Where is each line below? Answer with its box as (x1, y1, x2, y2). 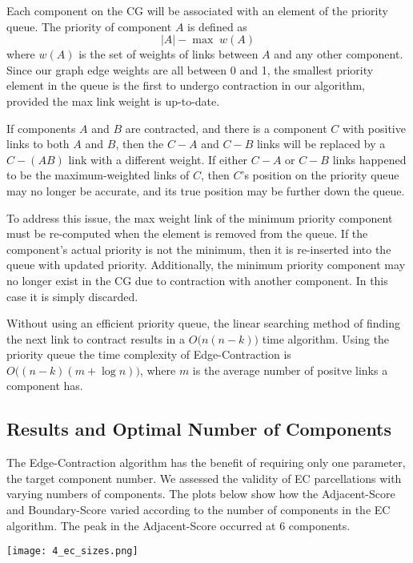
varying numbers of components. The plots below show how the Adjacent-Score (6, 485, 395, 502)
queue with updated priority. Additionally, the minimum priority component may (6, 256, 406, 273)
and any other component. (274, 46, 403, 62)
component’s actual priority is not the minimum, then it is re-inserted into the (6, 240, 391, 257)
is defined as (187, 18, 247, 34)
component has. (6, 377, 83, 394)
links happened (332, 151, 407, 167)
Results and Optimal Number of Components (6, 416, 392, 441)
